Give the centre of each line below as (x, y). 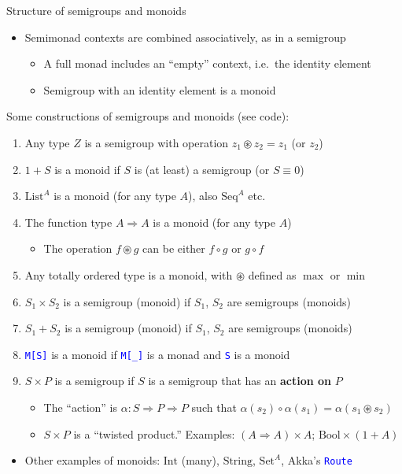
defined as (272, 274)
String (238, 462)
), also (203, 196)
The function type (68, 222)
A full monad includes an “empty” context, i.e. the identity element (207, 63)
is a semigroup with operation (157, 142)
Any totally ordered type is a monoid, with (129, 274)
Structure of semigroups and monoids (96, 10)
